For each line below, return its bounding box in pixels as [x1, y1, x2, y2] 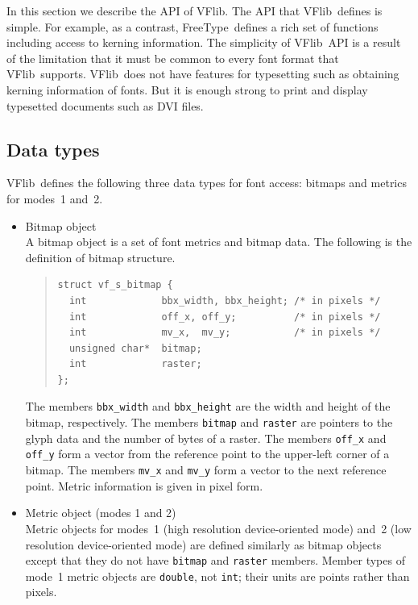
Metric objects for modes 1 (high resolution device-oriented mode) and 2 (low [25, 519, 412, 536]
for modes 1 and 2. [6, 190, 103, 207]
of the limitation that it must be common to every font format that [6, 49, 339, 66]
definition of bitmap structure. [25, 248, 176, 265]
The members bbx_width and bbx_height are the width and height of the [25, 398, 391, 415]
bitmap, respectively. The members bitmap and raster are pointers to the [25, 414, 393, 431]
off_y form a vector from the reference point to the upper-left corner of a [25, 445, 390, 462]
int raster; [68, 358, 202, 370]
